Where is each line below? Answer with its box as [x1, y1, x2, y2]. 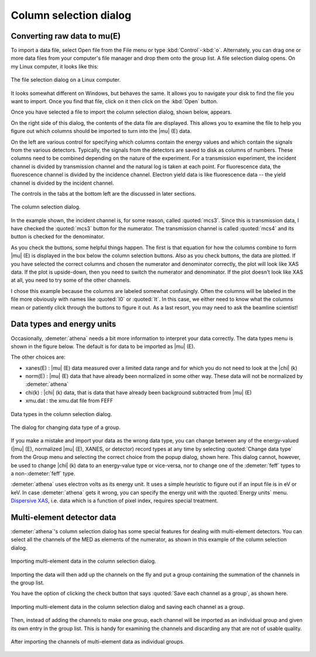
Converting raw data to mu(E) [11, 31, 121, 41]
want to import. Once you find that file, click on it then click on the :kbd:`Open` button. [11, 98, 218, 105]
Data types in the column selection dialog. [11, 410, 112, 417]
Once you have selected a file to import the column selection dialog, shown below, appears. [11, 108, 232, 115]
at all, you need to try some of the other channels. [11, 277, 131, 284]
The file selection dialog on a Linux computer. [11, 76, 121, 83]
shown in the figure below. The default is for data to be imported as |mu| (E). [11, 343, 195, 350]
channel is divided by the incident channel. [11, 179, 114, 186]
